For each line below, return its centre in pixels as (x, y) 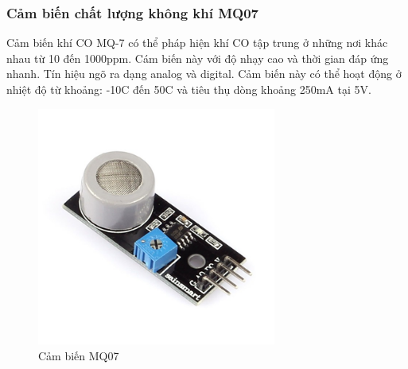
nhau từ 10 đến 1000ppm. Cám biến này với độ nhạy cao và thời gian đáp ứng (198, 58)
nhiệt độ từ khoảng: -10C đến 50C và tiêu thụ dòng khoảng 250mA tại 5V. (189, 89)
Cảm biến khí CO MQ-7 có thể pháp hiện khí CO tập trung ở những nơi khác (197, 43)
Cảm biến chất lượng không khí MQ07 (133, 12)
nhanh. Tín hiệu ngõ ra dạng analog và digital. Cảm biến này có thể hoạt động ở (204, 74)
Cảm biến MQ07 (79, 355)
